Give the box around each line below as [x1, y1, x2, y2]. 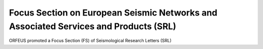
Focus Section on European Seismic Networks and [9, 7, 218, 18]
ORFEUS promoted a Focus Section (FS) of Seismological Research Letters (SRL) [9, 38, 172, 44]
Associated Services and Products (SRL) [9, 21, 176, 32]
